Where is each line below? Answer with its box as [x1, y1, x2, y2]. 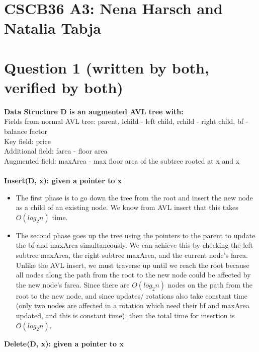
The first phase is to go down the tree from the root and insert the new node [16, 192, 253, 202]
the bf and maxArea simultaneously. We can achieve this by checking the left [16, 240, 253, 250]
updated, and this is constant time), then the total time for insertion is [16, 310, 235, 320]
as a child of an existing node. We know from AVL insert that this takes [16, 202, 238, 213]
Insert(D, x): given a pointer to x [4, 175, 122, 186]
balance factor [4, 126, 47, 136]
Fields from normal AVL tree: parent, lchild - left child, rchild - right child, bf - [4, 116, 248, 126]
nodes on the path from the [167, 279, 252, 290]
